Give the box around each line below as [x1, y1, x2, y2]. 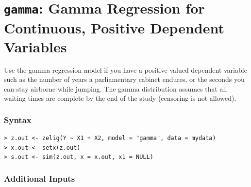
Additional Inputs [4, 172, 75, 184]
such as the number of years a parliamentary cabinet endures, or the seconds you [4, 74, 245, 84]
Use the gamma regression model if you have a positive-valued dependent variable [4, 64, 247, 75]
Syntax [4, 113, 32, 125]
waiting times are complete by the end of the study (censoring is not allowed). [4, 93, 236, 103]
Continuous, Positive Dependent [4, 17, 224, 37]
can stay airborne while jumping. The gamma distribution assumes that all [4, 83, 227, 93]
